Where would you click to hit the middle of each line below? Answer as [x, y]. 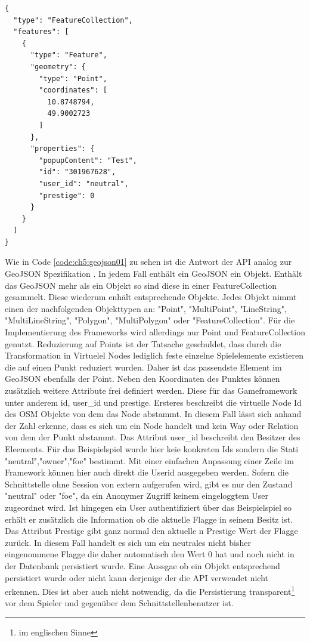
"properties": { [62, 149]
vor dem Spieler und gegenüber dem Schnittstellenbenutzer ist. [119, 603]
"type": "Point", [73, 78]
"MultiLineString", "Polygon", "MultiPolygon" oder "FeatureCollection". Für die [150, 320]
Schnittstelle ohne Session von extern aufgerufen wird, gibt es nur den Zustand [149, 484]
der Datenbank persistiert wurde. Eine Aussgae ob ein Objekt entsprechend [142, 565]
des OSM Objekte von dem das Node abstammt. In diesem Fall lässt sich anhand [153, 414]
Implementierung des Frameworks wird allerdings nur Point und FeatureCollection [155, 332]
